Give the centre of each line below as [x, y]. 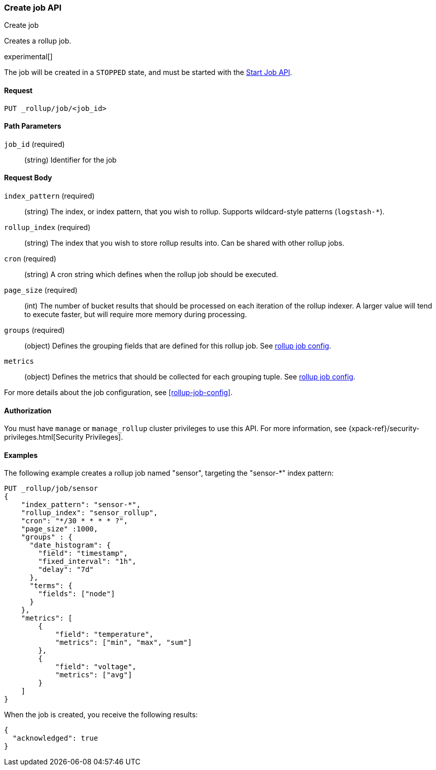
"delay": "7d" [66, 570]
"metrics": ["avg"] [94, 675]
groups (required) [34, 330]
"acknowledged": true [55, 738]
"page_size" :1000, [60, 529]
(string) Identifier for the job [71, 160]
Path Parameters [33, 126]
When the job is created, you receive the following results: [101, 715]
